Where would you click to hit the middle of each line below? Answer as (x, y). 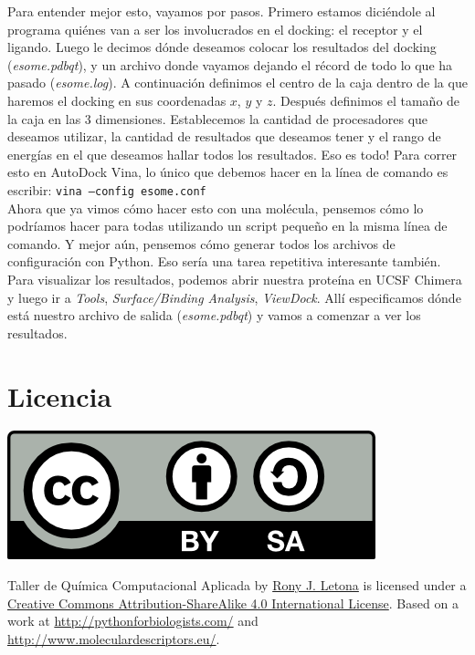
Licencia (60, 395)
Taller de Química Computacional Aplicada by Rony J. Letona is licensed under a (237, 585)
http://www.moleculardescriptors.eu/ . (114, 638)
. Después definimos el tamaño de (366, 100)
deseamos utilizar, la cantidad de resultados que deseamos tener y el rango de (224, 136)
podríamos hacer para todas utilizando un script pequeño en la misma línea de (227, 226)
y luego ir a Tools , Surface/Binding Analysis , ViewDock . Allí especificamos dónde (234, 297)
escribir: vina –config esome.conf (107, 189)
